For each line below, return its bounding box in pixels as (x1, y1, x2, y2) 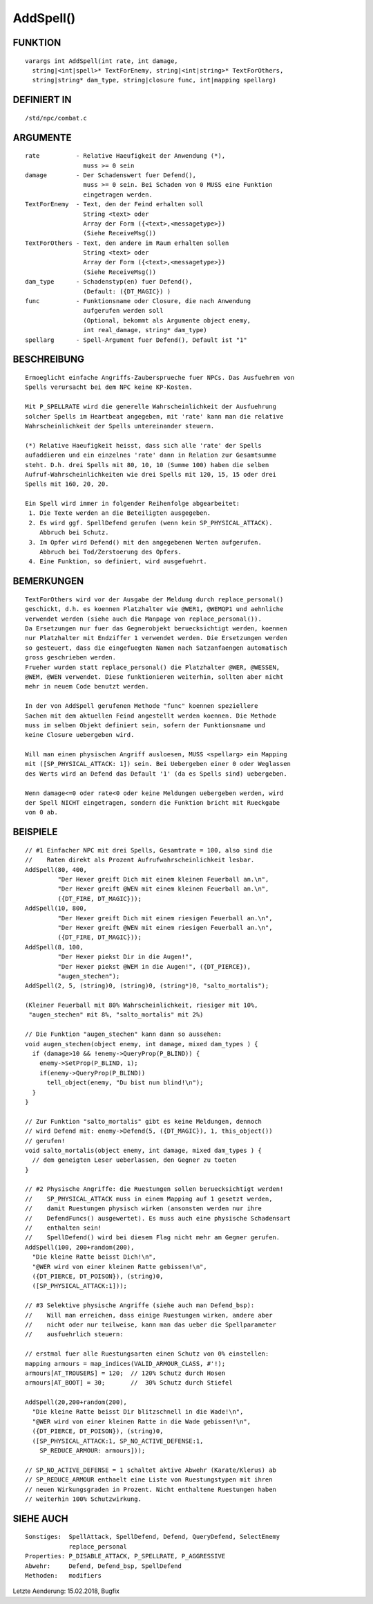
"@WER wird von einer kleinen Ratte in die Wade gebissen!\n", (32, 1417, 251, 1425)
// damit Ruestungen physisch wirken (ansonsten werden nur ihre (25, 1205, 262, 1212)
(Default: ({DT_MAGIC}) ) (83, 287, 171, 295)
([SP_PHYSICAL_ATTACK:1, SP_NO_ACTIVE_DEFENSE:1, (32, 1437, 204, 1445)
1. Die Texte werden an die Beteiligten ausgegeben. (28, 509, 211, 517)
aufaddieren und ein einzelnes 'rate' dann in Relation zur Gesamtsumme (25, 451, 276, 459)
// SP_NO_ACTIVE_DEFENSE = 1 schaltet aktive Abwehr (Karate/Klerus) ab (25, 1466, 276, 1474)
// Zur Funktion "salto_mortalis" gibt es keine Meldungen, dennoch (25, 1118, 262, 1125)
